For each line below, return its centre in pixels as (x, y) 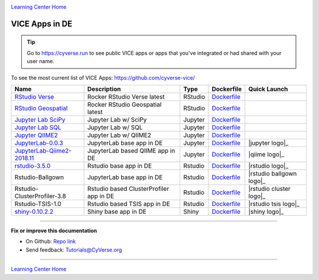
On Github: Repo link (51, 242)
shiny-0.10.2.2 (34, 211)
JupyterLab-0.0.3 (39, 143)
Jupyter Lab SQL (38, 127)
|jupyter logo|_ (268, 143)
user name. (40, 61)
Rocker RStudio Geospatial (124, 105)
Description (104, 89)
